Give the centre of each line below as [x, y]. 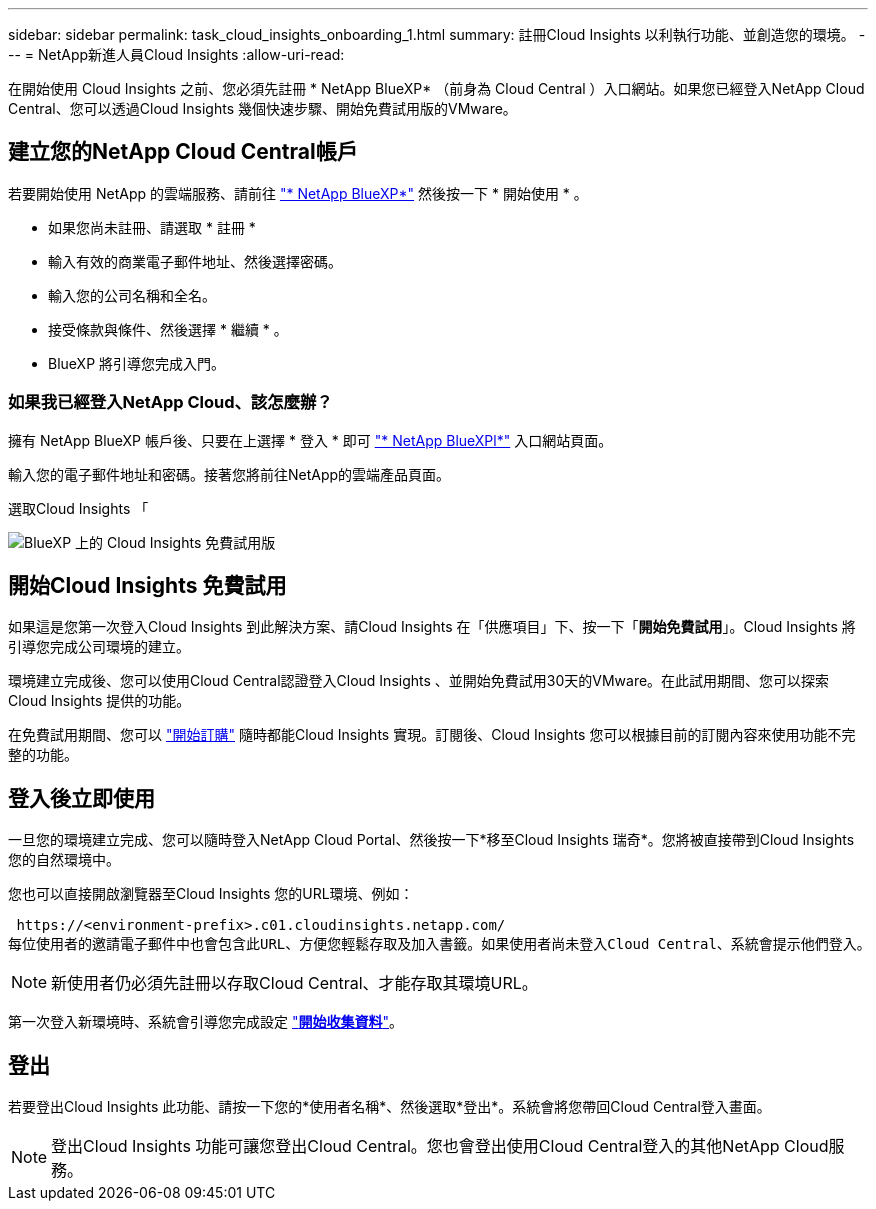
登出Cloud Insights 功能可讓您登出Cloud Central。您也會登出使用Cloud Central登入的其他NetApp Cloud [440, 1146]
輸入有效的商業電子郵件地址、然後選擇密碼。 [195, 261]
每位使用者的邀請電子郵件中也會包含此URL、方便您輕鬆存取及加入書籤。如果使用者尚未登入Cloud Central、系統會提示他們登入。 [439, 944]
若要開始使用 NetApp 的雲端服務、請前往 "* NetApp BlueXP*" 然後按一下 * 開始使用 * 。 [298, 193]
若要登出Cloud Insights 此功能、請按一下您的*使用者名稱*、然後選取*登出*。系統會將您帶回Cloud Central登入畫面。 [389, 1107]
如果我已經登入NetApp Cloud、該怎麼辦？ [170, 402]
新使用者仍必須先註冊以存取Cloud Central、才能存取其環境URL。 [294, 983]
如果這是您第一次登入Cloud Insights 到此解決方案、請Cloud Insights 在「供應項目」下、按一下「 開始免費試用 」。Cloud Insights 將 [432, 627]
